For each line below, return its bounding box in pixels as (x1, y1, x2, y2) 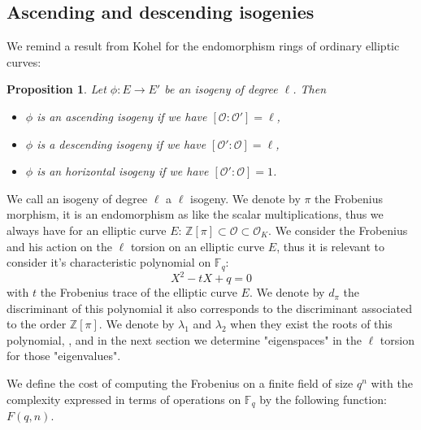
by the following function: (259, 390, 387, 407)
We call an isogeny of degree (7, 189, 148, 206)
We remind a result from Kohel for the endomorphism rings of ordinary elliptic (7, 37, 400, 54)
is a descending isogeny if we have (37, 135, 206, 152)
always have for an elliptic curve (7, 221, 167, 238)
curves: (7, 53, 41, 70)
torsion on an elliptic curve (130, 237, 265, 254)
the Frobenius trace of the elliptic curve (40, 284, 237, 301)
